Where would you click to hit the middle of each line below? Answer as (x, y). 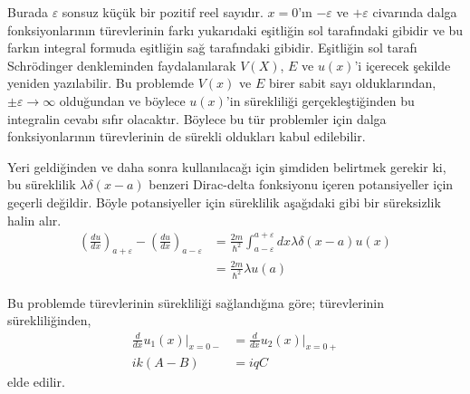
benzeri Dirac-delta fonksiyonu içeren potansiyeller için (301, 184)
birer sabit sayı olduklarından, (352, 83)
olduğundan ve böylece (122, 100)
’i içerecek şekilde (403, 65)
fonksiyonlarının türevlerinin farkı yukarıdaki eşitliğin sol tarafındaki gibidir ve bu (235, 29)
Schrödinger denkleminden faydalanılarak (122, 65)
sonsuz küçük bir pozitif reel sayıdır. (163, 12)
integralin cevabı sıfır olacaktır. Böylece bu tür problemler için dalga (197, 118)
